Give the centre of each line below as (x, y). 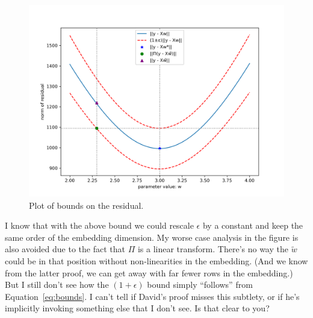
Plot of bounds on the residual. (86, 205)
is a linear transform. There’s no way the (213, 249)
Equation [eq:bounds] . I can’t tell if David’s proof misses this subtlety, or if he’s (152, 296)
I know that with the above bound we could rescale (99, 225)
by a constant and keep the (253, 225)
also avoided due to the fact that (65, 249)
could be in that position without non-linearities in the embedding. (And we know (156, 260)
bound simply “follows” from (200, 285)
